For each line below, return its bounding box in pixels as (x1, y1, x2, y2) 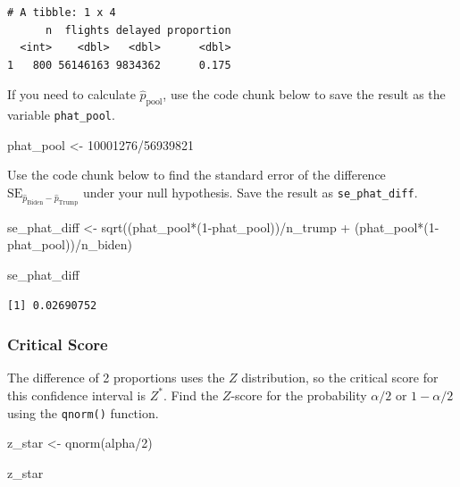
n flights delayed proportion (45, 23, 231, 37)
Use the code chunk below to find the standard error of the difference (7, 165, 386, 184)
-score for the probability (230, 385, 367, 404)
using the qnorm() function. (7, 403, 159, 422)
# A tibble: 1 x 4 (7, 6, 116, 19)
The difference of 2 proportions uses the (7, 368, 225, 387)
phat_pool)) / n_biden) (7, 235, 133, 254)
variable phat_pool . (7, 105, 115, 124)
